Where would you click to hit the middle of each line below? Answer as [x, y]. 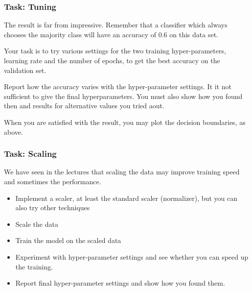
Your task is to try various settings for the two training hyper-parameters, [115, 51]
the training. [34, 266]
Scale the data [37, 224]
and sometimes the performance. [53, 181]
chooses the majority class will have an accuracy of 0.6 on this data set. [111, 34]
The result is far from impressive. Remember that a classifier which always [116, 25]
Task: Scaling [30, 154]
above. [13, 132]
